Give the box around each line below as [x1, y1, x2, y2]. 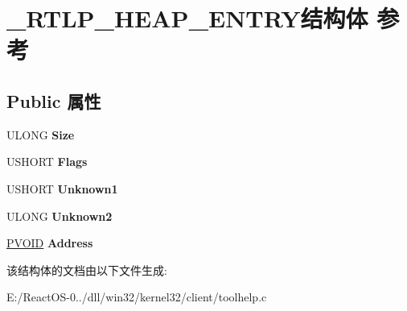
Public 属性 [6, 88, 101, 113]
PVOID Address [6, 234, 93, 251]
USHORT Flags [6, 153, 88, 170]
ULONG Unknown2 [6, 207, 113, 224]
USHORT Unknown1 [6, 180, 118, 197]
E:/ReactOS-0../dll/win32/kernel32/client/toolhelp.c [6, 288, 267, 305]
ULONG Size [6, 126, 75, 143]
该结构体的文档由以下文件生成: [6, 261, 167, 278]
